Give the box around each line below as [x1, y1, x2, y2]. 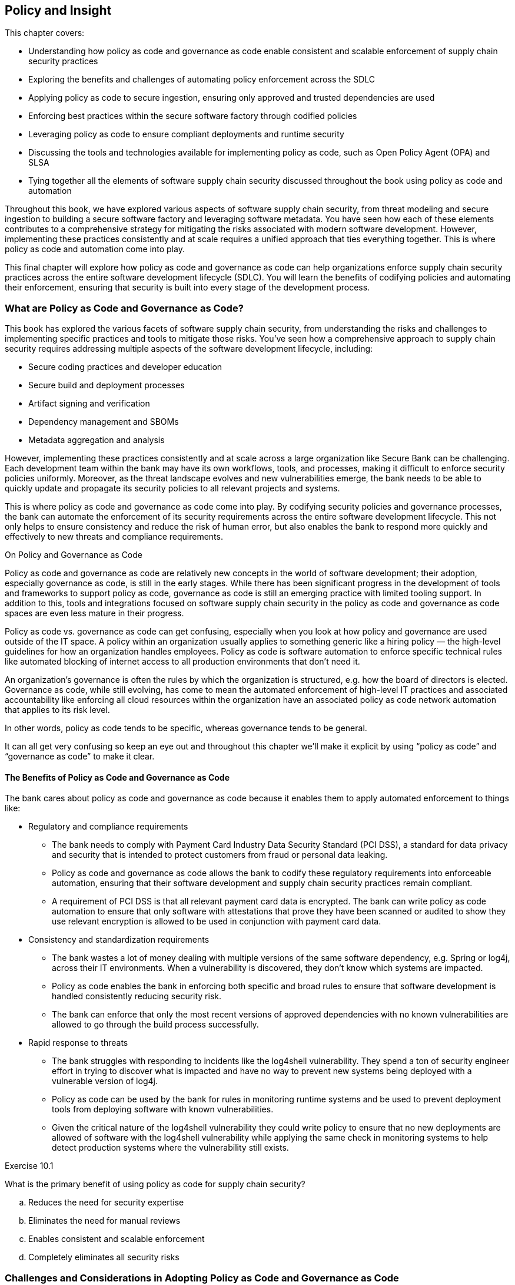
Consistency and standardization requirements [28, 934, 210, 945]
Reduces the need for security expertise [28, 1197, 184, 1208]
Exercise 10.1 [5, 1161, 54, 1171]
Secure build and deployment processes [28, 380, 185, 391]
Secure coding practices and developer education [28, 362, 222, 372]
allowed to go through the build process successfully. [52, 1019, 259, 1030]
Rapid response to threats [28, 1038, 128, 1048]
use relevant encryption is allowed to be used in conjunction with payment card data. [52, 916, 381, 927]
